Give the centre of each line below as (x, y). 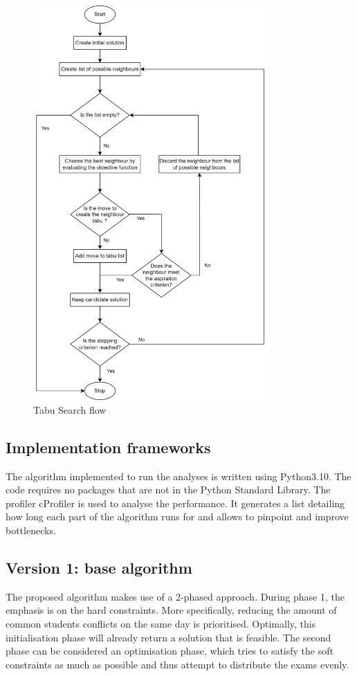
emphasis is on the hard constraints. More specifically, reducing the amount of (171, 610)
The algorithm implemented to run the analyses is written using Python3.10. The (178, 476)
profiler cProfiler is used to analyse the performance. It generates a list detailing (175, 503)
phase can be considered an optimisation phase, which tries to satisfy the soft (170, 651)
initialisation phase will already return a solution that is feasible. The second (168, 637)
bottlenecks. (31, 530)
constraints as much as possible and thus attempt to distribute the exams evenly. (177, 664)
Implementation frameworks (108, 447)
